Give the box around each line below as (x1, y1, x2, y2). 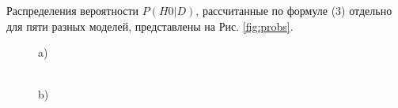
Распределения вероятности (6, 2, 139, 18)
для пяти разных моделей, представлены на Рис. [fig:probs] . (6, 17, 294, 34)
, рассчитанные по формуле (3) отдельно (195, 2, 392, 18)
